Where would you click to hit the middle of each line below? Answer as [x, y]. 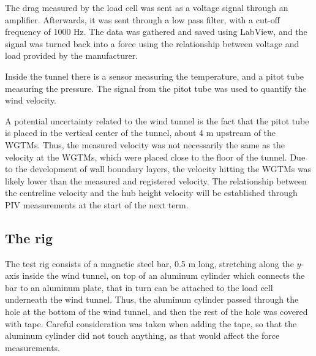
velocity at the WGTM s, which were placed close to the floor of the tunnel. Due [155, 157]
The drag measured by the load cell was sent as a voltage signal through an [147, 7]
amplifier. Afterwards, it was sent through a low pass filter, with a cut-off [142, 19]
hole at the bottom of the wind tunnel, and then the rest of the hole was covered [156, 312]
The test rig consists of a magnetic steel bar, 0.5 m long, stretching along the [149, 263]
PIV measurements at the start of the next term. [97, 204]
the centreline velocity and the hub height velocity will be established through [151, 193]
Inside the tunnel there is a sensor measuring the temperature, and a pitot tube [154, 76]
